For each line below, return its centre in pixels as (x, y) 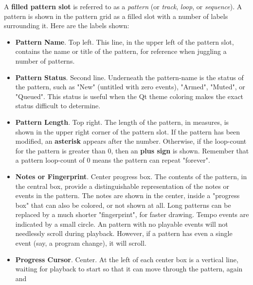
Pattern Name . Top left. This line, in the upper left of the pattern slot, (125, 42)
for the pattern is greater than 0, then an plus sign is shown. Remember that (132, 150)
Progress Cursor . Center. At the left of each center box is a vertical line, (127, 259)
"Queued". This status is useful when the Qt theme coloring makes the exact (129, 96)
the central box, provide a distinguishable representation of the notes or (122, 186)
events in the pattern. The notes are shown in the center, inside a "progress (127, 195)
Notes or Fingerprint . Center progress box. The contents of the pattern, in (131, 176)
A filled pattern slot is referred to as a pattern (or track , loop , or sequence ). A (123, 6)
